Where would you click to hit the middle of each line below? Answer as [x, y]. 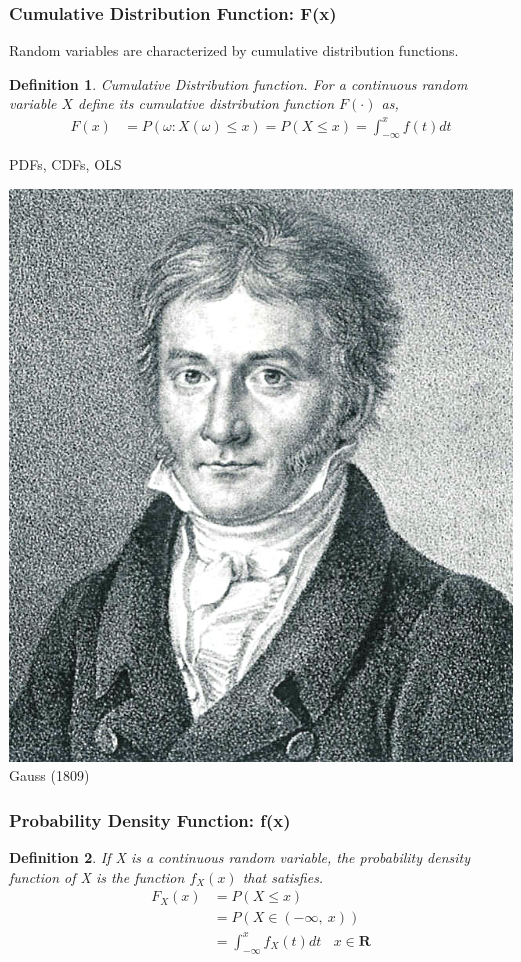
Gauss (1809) [49, 775]
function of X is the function [97, 876]
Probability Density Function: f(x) [150, 819]
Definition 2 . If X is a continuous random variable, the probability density [239, 857]
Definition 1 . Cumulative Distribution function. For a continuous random [238, 83]
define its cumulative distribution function [206, 103]
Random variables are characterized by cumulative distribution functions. [234, 50]
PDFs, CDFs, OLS [65, 164]
